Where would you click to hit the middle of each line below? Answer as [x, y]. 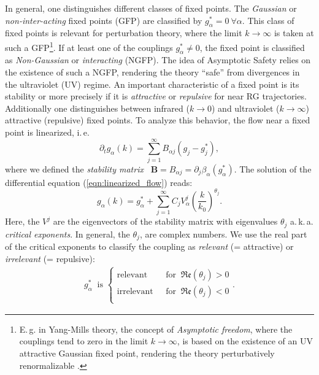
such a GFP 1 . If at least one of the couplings [89, 46]
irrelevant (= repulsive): [50, 258]
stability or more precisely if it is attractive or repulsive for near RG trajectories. [156, 96]
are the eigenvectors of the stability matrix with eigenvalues [165, 221]
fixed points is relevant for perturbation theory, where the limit [124, 33]
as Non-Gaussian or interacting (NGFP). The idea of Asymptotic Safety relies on [158, 60]
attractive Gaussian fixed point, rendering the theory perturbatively [147, 353]
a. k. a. [302, 221]
